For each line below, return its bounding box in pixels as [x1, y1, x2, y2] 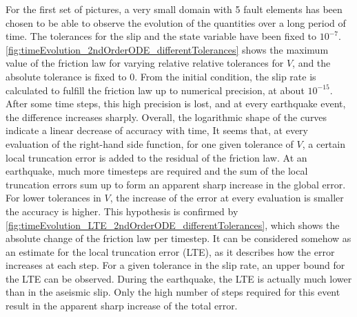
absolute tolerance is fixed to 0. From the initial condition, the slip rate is [6, 69, 316, 83]
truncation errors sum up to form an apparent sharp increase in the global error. [6, 177, 346, 191]
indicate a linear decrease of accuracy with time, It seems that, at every [6, 123, 308, 138]
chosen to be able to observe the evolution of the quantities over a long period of [6, 15, 346, 30]
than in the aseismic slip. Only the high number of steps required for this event [6, 285, 340, 299]
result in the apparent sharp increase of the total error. [6, 298, 238, 313]
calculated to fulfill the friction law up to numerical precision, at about [6, 83, 305, 97]
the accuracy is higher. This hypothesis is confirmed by [6, 204, 238, 218]
